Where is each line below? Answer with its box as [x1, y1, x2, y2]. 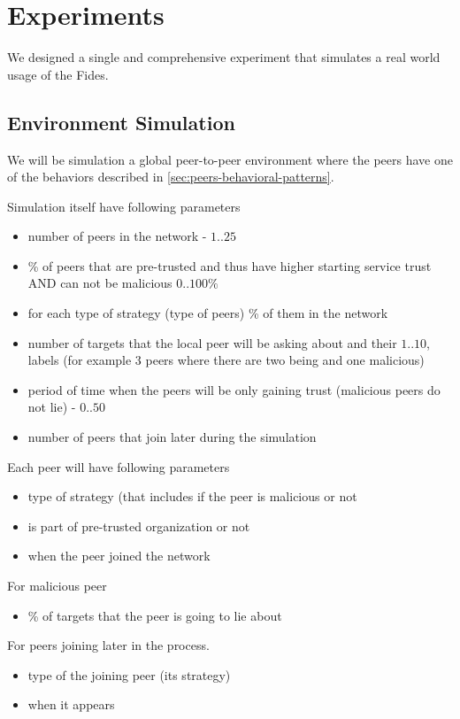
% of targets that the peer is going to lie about [27, 606, 282, 624]
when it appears [27, 695, 115, 714]
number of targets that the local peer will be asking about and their [27, 333, 397, 352]
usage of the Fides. [7, 65, 109, 83]
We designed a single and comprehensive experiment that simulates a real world [7, 48, 441, 66]
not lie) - [27, 398, 76, 416]
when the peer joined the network [27, 546, 211, 565]
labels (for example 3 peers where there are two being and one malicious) [27, 351, 425, 369]
